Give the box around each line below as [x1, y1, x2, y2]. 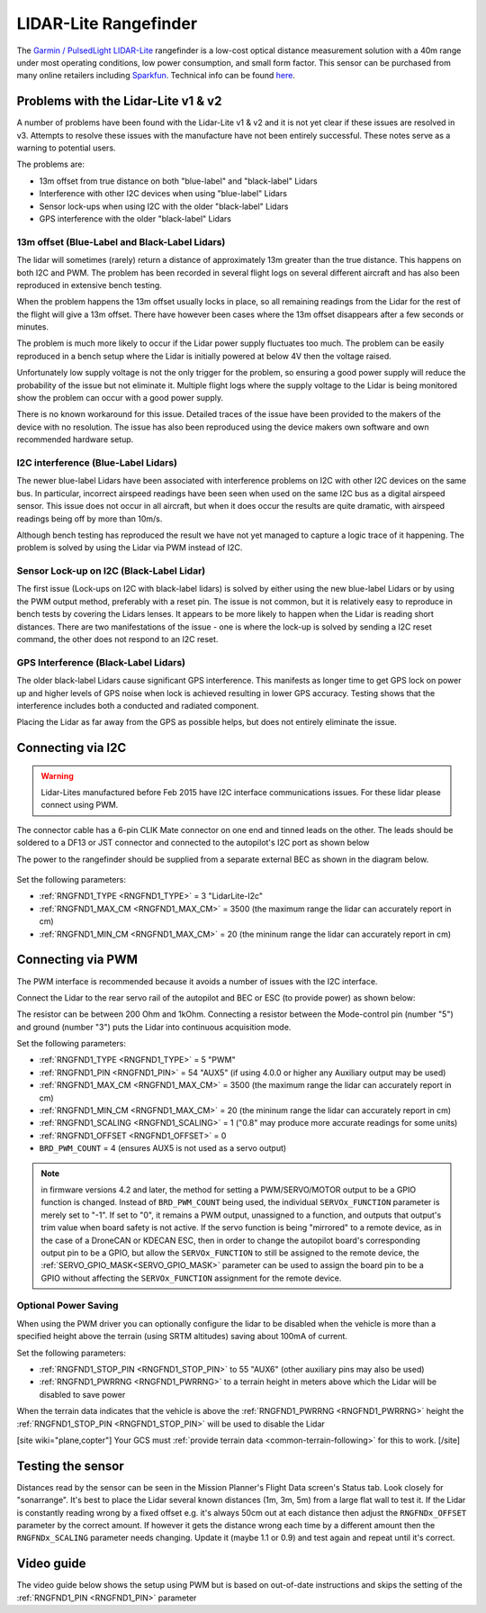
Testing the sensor [16, 1458, 125, 1473]
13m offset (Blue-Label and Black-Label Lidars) [16, 235, 226, 248]
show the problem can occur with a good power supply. [16, 393, 224, 403]
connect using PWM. [40, 800, 119, 811]
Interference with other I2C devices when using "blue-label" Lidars [39, 188, 288, 199]
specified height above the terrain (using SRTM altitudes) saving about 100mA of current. [16, 1331, 348, 1342]
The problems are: [16, 159, 85, 170]
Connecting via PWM [16, 952, 139, 967]
